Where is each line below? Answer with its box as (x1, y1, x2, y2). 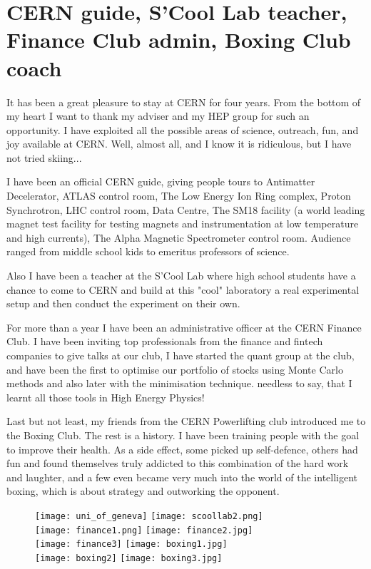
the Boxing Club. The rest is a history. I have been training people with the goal (6, 427, 360, 442)
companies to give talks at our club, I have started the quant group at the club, (6, 348, 355, 362)
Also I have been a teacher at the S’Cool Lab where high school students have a (6, 268, 356, 283)
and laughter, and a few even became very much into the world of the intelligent (6, 469, 358, 484)
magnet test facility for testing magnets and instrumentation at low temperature (6, 216, 359, 231)
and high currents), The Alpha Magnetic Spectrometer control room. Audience (6, 230, 351, 245)
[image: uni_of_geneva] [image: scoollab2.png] (35, 511, 263, 521)
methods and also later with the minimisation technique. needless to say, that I (6, 376, 352, 391)
